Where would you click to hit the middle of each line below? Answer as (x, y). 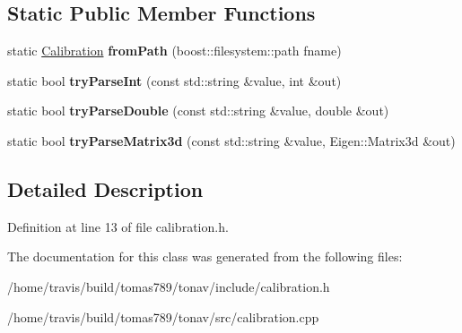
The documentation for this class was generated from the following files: (205, 256)
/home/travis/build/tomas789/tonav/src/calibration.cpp (163, 316)
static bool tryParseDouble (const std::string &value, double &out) (198, 111)
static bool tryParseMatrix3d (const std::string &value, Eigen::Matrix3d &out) (231, 140)
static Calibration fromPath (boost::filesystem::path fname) (174, 51)
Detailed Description (105, 188)
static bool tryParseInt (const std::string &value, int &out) (174, 80)
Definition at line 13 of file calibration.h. (118, 226)
